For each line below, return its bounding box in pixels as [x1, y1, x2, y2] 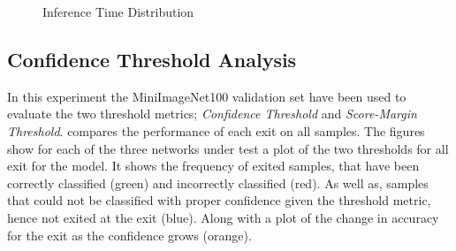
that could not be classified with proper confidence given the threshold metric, [7, 191, 431, 209]
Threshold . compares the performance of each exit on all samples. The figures [7, 121, 425, 140]
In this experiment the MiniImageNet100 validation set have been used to [7, 87, 407, 105]
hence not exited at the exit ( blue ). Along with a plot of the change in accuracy [7, 208, 439, 226]
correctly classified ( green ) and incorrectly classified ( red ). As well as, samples [7, 173, 429, 192]
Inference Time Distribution [42, 3, 194, 20]
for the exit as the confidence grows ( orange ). [7, 225, 252, 244]
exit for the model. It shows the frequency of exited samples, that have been [7, 156, 420, 175]
